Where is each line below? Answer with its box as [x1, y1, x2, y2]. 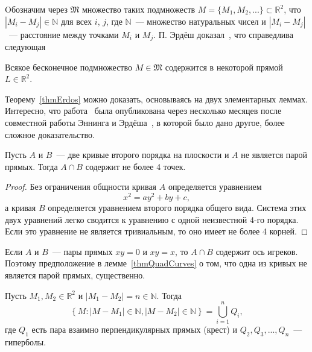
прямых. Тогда [5, 160, 58, 172]
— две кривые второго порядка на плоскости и [56, 148, 229, 161]
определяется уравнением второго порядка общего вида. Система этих [48, 201, 307, 214]
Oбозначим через [5, 3, 68, 15]
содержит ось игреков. [215, 245, 298, 257]
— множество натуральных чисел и [135, 14, 266, 27]
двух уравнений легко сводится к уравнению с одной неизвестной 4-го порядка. [5, 213, 299, 225]
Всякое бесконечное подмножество [5, 60, 132, 73]
